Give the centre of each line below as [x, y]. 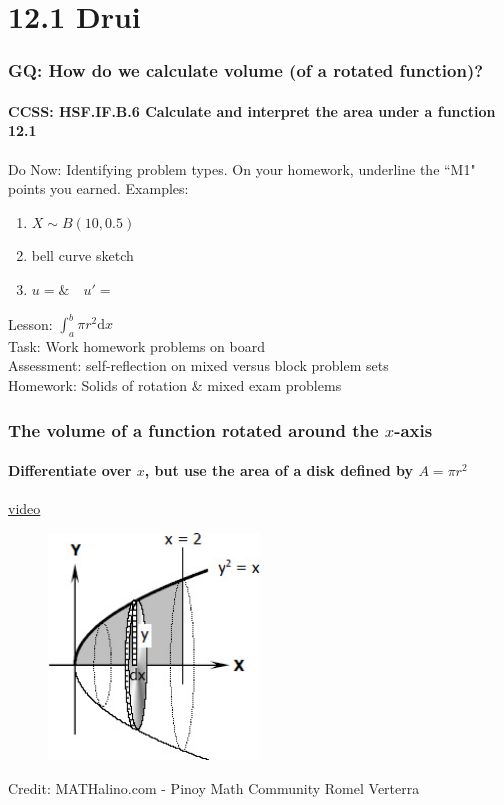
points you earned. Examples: [98, 188]
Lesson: [30, 323]
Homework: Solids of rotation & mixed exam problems [175, 385]
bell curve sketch [82, 255]
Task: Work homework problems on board [136, 345]
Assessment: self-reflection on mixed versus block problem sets [198, 365]
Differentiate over [70, 470]
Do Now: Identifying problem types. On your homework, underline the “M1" [242, 168]
